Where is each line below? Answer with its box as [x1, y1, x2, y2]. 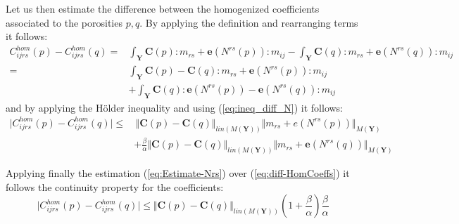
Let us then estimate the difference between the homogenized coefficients [6, 1, 320, 15]
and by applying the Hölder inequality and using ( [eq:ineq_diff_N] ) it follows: [6, 100, 344, 114]
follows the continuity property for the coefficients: [6, 179, 224, 194]
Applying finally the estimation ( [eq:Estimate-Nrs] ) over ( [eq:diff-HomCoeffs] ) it [6, 165, 350, 180]
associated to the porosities [6, 15, 122, 29]
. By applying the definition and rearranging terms [139, 15, 358, 29]
